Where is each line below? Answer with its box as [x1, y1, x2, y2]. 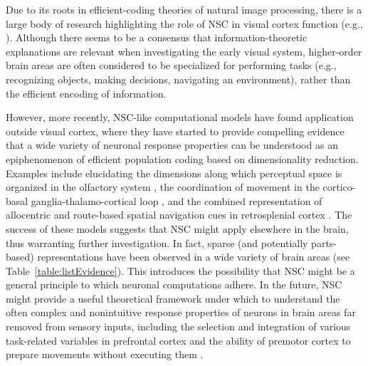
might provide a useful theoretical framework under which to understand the [6, 291, 340, 305]
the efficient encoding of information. [6, 85, 167, 100]
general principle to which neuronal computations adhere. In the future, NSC [6, 277, 342, 292]
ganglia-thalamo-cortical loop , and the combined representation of [31, 193, 322, 208]
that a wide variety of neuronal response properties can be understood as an [6, 137, 338, 152]
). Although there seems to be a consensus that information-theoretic [6, 30, 307, 45]
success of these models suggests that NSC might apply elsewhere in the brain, [6, 221, 349, 236]
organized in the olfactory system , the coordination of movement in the [6, 179, 320, 194]
